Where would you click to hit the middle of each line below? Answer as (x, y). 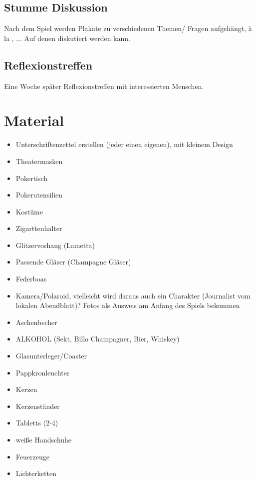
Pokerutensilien (39, 195)
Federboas (31, 279)
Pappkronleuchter (43, 372)
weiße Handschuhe (44, 439)
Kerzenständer (38, 406)
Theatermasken (39, 161)
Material (34, 120)
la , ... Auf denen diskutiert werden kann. (67, 38)
